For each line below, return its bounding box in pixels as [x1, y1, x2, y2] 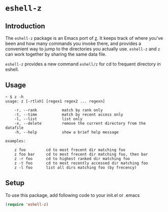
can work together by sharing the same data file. [5, 51, 107, 57]
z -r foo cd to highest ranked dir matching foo [14, 156, 130, 161]
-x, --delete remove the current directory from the [14, 121, 146, 126]
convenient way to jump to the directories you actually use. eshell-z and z [5, 46, 160, 51]
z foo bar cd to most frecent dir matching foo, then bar [14, 151, 148, 157]
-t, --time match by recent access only [14, 112, 123, 117]
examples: [5, 138, 26, 143]
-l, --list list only [14, 116, 82, 122]
